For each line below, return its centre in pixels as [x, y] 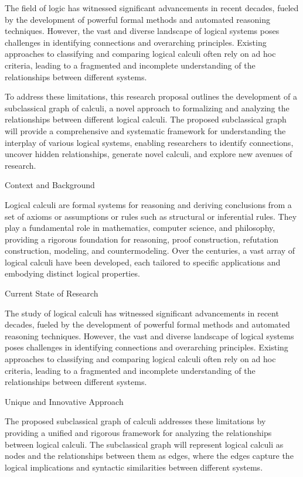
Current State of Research [52, 293]
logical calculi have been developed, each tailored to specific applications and [143, 262]
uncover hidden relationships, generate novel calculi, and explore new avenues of [149, 154]
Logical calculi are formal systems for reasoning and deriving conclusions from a [148, 204]
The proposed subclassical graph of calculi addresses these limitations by [135, 421]
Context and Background [50, 185]
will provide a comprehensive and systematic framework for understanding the [145, 130]
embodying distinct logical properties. [72, 273]
